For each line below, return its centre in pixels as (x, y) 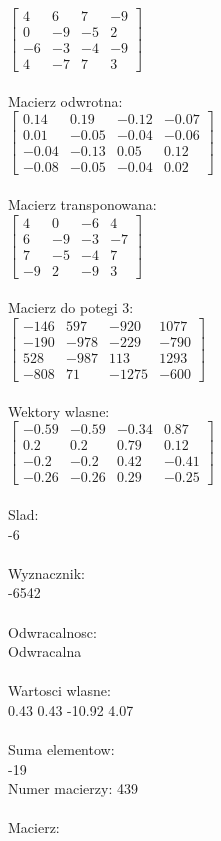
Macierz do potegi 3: (71, 307)
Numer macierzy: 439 (73, 788)
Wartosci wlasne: (59, 690)
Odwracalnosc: (52, 631)
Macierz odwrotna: (65, 100)
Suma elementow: (61, 749)
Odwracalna (45, 651)
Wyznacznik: (47, 572)
